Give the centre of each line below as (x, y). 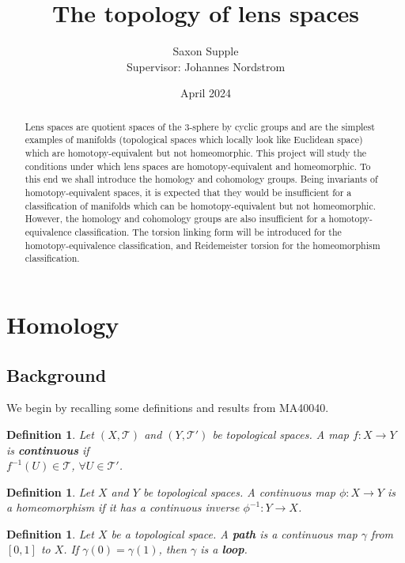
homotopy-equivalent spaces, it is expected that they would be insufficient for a (188, 192)
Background (57, 374)
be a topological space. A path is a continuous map (234, 533)
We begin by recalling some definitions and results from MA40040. (168, 408)
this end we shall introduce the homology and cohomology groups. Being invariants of (201, 179)
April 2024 (206, 93)
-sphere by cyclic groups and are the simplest (282, 126)
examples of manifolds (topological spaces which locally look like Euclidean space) (194, 140)
